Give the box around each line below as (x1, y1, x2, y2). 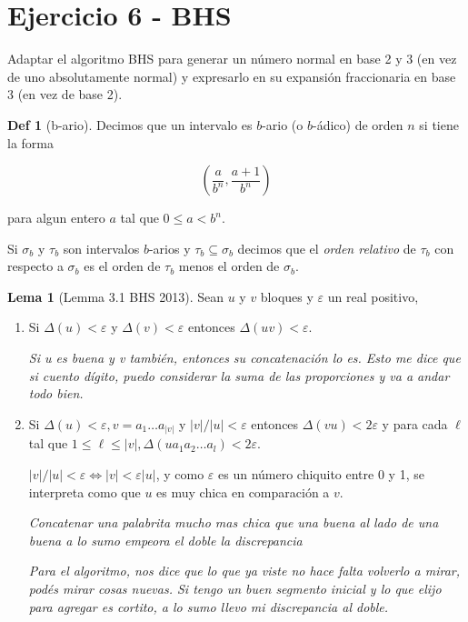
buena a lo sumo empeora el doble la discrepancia (28, 530, 303, 549)
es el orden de (84, 256, 161, 276)
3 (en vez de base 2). (7, 85, 123, 104)
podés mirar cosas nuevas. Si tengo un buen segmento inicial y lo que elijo (28, 578, 442, 597)
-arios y (148, 238, 191, 257)
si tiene (419, 115, 459, 134)
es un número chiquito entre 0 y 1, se (218, 464, 424, 483)
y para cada (382, 414, 448, 433)
